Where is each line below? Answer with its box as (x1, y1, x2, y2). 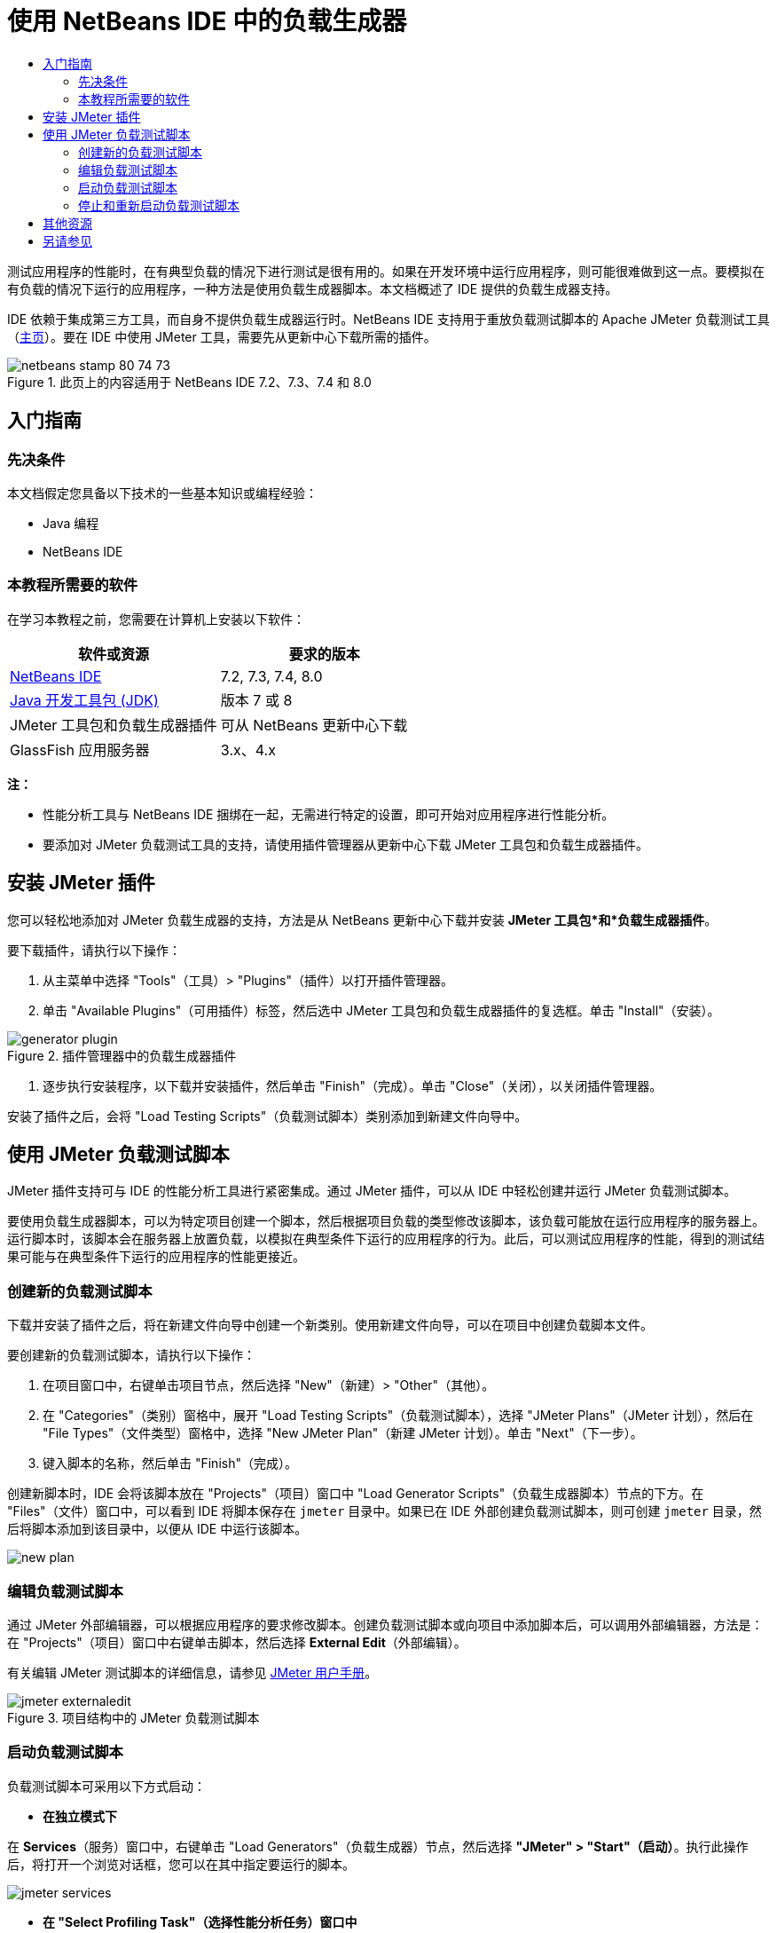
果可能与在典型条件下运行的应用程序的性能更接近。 (7, 1249, 305, 1265)
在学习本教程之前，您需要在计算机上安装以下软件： (7, 611, 305, 627)
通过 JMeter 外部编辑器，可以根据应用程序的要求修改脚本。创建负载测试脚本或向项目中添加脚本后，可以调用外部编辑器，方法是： (7, 1616, 764, 1632)
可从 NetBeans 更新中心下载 (220, 715, 408, 734)
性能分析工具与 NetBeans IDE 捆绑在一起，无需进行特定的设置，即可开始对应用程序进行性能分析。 (43, 806, 615, 822)
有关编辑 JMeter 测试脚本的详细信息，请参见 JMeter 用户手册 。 (7, 1664, 378, 1680)
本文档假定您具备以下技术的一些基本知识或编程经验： (7, 485, 318, 501)
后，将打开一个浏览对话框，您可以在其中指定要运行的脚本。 (7, 1856, 355, 1872)
